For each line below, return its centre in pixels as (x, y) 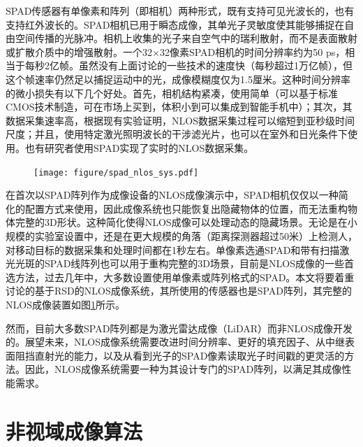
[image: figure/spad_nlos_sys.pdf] (116, 172)
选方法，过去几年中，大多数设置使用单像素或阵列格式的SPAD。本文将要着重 (180, 277)
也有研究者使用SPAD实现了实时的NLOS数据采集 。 (139, 147)
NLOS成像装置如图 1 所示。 (65, 304)
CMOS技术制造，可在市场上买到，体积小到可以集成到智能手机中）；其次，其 (179, 107)
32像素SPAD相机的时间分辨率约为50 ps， (252, 51)
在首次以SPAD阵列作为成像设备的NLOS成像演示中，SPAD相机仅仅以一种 (172, 195)
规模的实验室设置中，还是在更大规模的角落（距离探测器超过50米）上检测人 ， (181, 235)
